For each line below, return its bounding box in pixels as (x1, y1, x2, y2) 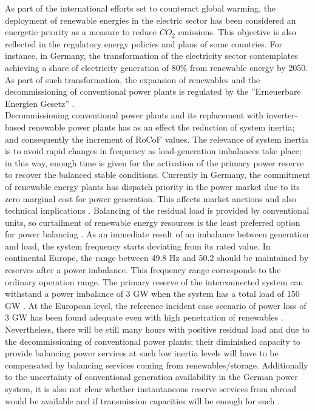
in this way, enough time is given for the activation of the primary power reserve (5, 156, 304, 169)
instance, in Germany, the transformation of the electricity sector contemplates (5, 49, 298, 62)
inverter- (266, 109, 298, 121)
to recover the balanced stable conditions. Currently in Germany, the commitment (5, 168, 311, 181)
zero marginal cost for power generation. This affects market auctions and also (5, 192, 297, 205)
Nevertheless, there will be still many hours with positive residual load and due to (5, 323, 310, 336)
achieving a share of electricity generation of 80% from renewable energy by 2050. (5, 61, 308, 73)
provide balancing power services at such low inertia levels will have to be (5, 347, 279, 359)
